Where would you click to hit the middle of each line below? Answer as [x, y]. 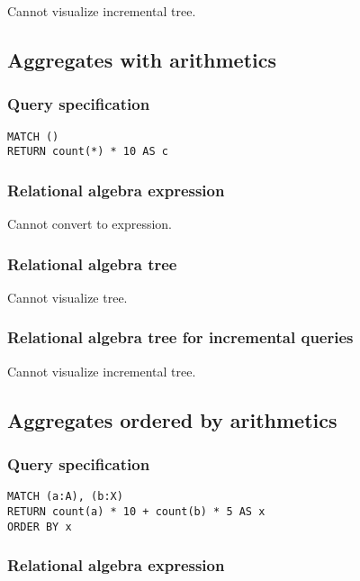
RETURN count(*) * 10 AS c [88, 152]
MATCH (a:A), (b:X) [65, 497]
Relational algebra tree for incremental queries [180, 337]
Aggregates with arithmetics [142, 59]
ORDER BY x [40, 527]
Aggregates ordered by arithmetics [172, 419]
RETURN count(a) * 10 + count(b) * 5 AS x [136, 512]
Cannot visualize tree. [67, 297]
